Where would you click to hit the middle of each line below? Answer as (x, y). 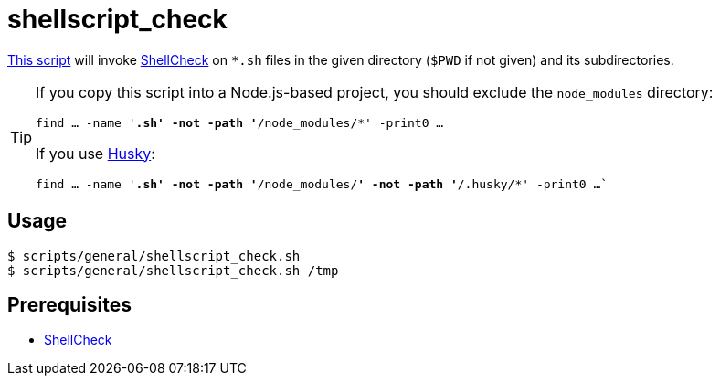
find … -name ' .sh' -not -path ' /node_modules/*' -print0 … (240, 122)
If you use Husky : (95, 153)
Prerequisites (69, 305)
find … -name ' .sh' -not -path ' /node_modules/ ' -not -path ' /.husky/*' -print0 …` (322, 184)
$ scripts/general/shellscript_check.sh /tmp (173, 270)
